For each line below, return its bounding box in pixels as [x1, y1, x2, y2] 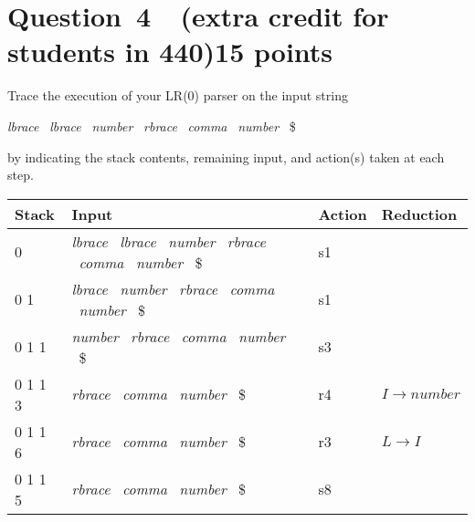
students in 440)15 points [7, 33, 333, 70]
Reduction [381, 203, 458, 224]
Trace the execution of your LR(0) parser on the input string [7, 86, 348, 105]
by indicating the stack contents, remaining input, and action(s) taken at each [7, 147, 445, 166]
